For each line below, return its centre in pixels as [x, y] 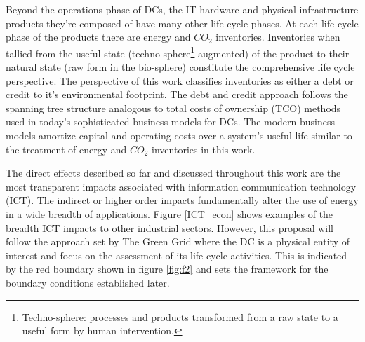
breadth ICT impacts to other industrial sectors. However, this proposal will [170, 227]
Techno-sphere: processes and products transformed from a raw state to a [180, 316]
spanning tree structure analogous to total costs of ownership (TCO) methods [173, 108]
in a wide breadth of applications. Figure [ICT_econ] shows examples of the [170, 213]
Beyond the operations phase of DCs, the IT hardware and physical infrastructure [182, 9]
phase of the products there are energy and [98, 37]
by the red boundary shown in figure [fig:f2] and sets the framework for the [167, 269]
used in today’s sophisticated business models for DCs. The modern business [171, 122]
